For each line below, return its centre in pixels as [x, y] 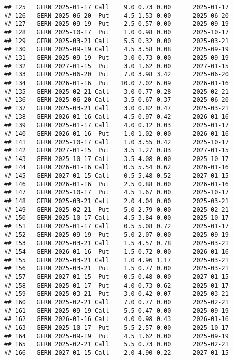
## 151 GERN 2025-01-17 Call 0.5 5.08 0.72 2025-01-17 [116, 227]
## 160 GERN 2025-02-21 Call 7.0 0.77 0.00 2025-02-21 [116, 302]
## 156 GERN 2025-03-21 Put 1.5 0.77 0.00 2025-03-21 [116, 269]
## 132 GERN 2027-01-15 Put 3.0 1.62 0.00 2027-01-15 [116, 66]
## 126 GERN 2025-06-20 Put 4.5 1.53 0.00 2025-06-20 [116, 15]
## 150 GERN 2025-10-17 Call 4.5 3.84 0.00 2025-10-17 [116, 218]
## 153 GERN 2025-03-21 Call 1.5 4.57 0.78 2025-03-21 [116, 243]
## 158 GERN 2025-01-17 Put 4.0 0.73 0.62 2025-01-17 [116, 285]
